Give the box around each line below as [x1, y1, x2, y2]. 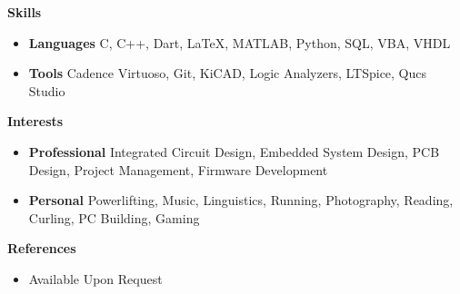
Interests [7, 112, 64, 131]
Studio [28, 81, 65, 100]
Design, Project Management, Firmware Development [28, 160, 328, 179]
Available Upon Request [28, 269, 163, 288]
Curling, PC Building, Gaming [28, 208, 200, 227]
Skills [7, 3, 42, 21]
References [7, 239, 76, 258]
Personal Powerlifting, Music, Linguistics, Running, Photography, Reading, [28, 191, 454, 210]
